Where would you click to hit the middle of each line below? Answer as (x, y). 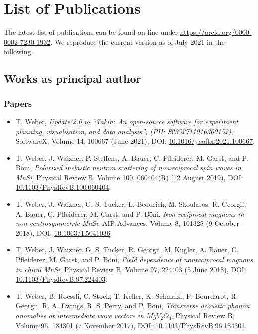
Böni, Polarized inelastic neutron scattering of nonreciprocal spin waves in (128, 167)
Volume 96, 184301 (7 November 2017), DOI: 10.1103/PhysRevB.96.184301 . (131, 325)
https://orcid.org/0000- (216, 32)
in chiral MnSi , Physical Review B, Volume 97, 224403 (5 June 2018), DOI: (131, 269)
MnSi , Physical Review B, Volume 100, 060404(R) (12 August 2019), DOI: (129, 177)
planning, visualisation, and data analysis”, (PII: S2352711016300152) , (124, 131)
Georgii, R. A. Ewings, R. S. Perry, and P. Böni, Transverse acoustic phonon (132, 305)
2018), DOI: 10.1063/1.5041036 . (64, 233)
